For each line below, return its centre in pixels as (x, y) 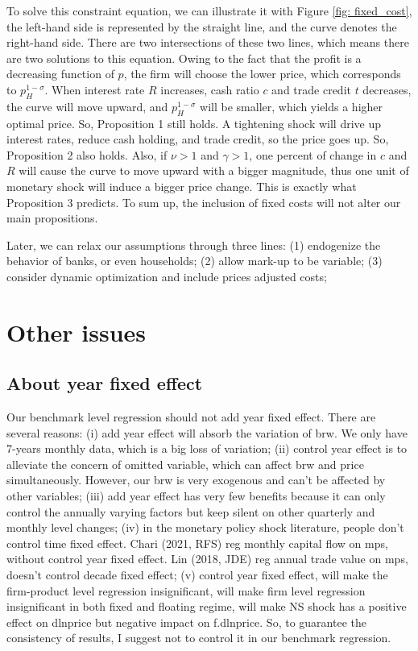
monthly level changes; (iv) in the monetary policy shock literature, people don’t (205, 527)
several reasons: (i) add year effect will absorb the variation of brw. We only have (207, 432)
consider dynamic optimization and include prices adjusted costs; (167, 276)
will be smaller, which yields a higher (292, 106)
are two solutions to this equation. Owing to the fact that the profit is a (184, 58)
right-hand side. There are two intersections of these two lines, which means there (208, 42)
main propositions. (52, 218)
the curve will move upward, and (87, 106)
